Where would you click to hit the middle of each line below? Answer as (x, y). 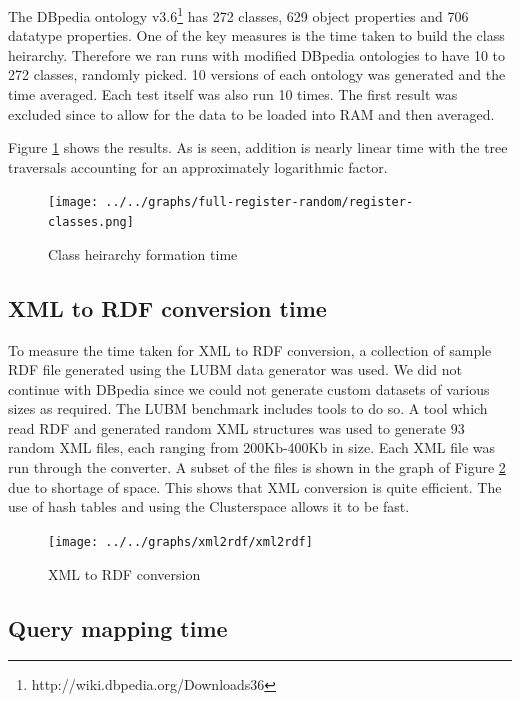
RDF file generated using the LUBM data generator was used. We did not (235, 369)
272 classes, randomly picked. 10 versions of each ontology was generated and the (257, 74)
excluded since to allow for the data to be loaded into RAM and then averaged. (251, 113)
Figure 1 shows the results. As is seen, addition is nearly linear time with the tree (258, 147)
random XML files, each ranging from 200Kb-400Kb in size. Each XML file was (252, 447)
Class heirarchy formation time (143, 253)
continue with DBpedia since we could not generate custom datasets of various (249, 388)
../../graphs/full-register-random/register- (259, 202)
